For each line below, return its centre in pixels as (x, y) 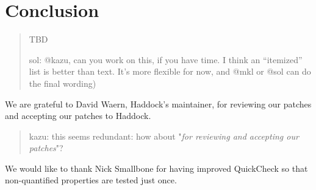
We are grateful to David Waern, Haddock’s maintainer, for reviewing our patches (158, 103)
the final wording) (63, 83)
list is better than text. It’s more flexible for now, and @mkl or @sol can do (170, 71)
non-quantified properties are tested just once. (91, 180)
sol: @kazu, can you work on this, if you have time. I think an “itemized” (166, 59)
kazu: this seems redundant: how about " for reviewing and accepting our (164, 136)
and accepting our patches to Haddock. (78, 116)
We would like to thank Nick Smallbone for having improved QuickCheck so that (156, 168)
